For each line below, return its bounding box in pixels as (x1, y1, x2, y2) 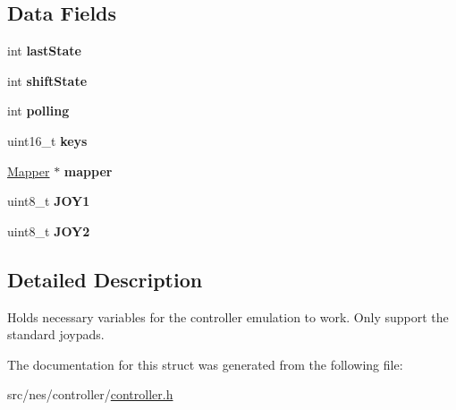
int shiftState (7, 71, 88, 90)
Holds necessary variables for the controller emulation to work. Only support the (7, 307, 449, 326)
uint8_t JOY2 (7, 221, 90, 240)
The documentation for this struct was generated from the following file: (7, 354, 403, 373)
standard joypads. (7, 325, 105, 344)
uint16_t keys (7, 131, 88, 149)
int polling (7, 101, 70, 120)
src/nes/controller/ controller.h (7, 385, 173, 404)
